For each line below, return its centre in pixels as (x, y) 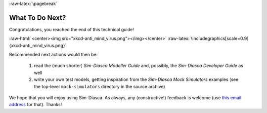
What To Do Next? (38, 18)
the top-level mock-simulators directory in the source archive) (99, 86)
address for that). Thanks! (36, 105)
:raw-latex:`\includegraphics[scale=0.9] (208, 38)
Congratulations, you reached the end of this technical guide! (71, 29)
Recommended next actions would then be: (53, 55)
